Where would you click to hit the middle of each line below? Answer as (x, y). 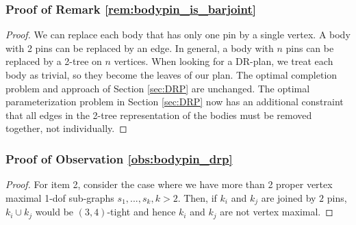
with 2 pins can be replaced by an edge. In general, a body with (140, 48)
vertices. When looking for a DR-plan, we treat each (224, 61)
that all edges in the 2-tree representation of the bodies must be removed (159, 115)
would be (54, 212)
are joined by (289, 197)
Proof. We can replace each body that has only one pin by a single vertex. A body (178, 35)
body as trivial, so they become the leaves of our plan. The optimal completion (171, 75)
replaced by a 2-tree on (54, 61)
